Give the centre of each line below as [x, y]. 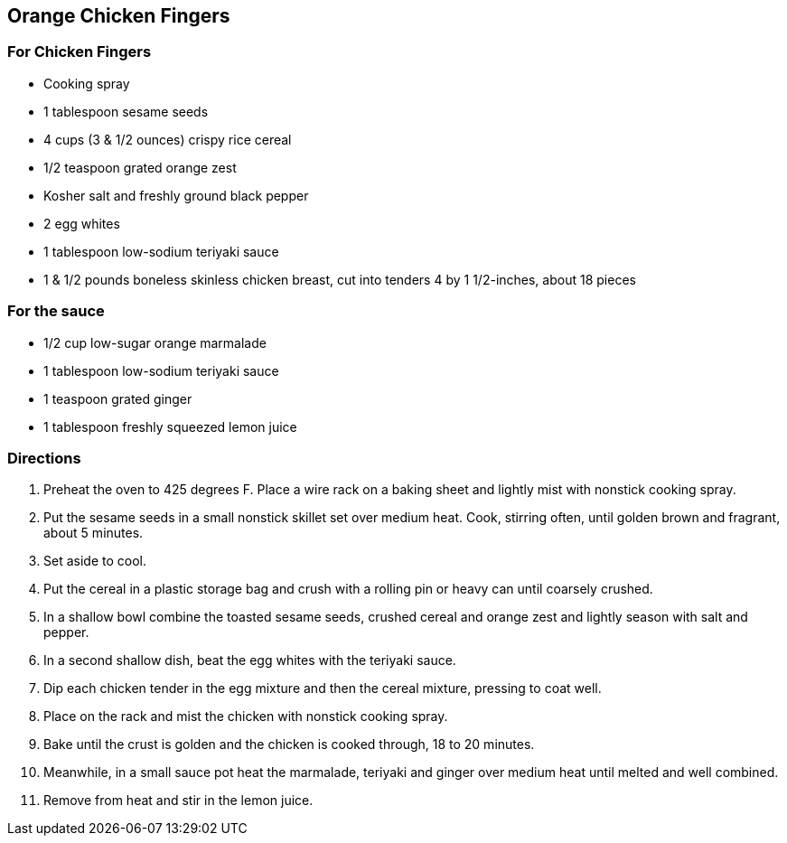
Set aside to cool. [95, 561]
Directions [44, 458]
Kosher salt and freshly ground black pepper [176, 195]
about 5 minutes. [94, 533]
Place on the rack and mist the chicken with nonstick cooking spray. [246, 717]
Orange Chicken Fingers [119, 16]
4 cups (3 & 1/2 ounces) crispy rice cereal [168, 139]
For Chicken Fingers [80, 52]
